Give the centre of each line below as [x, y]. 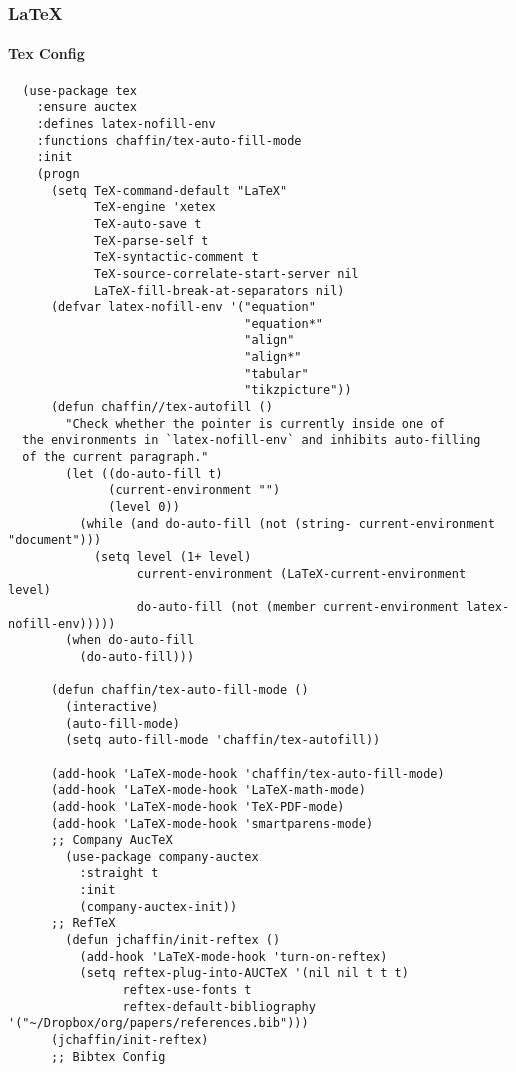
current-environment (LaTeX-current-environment [301, 573]
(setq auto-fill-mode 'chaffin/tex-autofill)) [223, 740]
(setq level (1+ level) [172, 557]
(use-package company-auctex [162, 856]
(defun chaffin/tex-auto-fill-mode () [179, 690]
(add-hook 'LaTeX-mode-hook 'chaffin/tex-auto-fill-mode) [247, 773]
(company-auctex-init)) [158, 906]
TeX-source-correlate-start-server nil [226, 273]
